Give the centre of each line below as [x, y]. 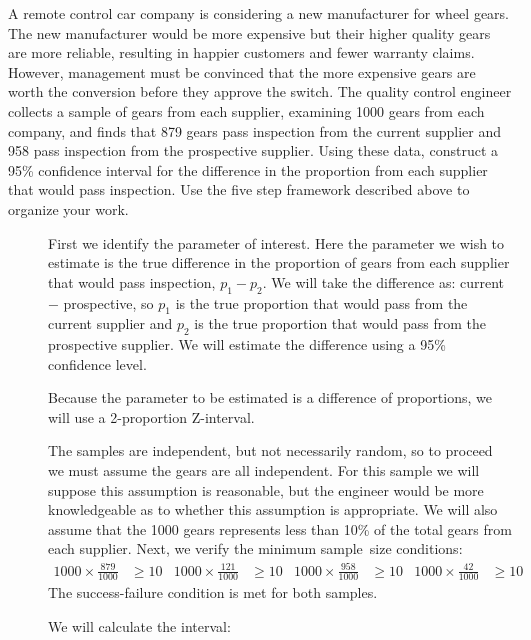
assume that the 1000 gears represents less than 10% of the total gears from [280, 528]
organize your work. [68, 208]
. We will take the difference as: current [383, 281]
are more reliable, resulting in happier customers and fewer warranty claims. [241, 52]
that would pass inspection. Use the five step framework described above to [239, 189]
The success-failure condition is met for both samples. [213, 592]
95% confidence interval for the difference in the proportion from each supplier [248, 169]
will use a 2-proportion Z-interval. [151, 416]
